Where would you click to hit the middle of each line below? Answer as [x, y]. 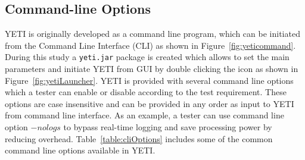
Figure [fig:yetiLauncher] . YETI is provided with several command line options [149, 80]
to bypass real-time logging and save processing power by [168, 127]
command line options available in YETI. [80, 150]
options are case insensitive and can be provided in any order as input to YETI [150, 103]
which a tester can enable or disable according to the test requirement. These [146, 92]
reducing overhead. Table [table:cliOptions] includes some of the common [139, 138]
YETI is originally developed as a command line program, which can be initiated [152, 34]
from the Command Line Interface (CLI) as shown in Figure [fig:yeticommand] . [150, 45]
